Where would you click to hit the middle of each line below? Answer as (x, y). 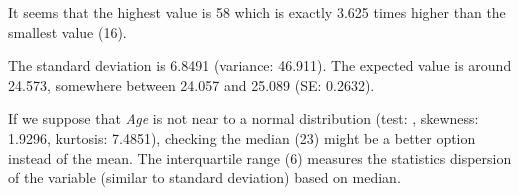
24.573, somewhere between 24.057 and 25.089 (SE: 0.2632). (191, 84)
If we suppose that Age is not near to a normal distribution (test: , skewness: (243, 118)
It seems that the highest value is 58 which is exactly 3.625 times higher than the (257, 12)
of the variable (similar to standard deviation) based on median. (204, 177)
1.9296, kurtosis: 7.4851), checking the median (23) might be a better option (242, 137)
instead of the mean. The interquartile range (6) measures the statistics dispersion (260, 157)
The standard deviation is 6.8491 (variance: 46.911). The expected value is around (260, 65)
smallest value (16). (67, 31)
